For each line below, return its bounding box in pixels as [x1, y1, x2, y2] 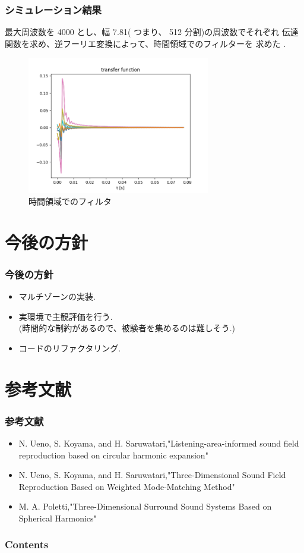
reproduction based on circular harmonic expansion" [18, 448, 208, 461]
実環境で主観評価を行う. [18, 310, 113, 322]
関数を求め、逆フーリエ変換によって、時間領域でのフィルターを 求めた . [5, 37, 286, 49]
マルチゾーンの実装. [18, 290, 96, 302]
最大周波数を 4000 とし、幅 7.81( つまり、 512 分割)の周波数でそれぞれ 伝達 [5, 26, 299, 38]
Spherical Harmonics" [18, 511, 97, 524]
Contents [5, 537, 49, 552]
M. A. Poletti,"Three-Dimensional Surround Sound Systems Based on [18, 500, 272, 513]
